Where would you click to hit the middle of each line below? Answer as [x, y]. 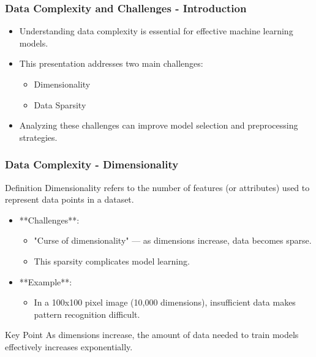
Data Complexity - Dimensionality [92, 164]
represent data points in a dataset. [70, 199]
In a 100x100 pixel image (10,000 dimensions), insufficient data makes [165, 302]
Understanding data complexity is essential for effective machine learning [156, 31]
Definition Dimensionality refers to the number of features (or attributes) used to [157, 187]
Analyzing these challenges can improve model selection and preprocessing [159, 125]
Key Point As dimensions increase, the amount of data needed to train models [152, 335]
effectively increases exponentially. [69, 346]
